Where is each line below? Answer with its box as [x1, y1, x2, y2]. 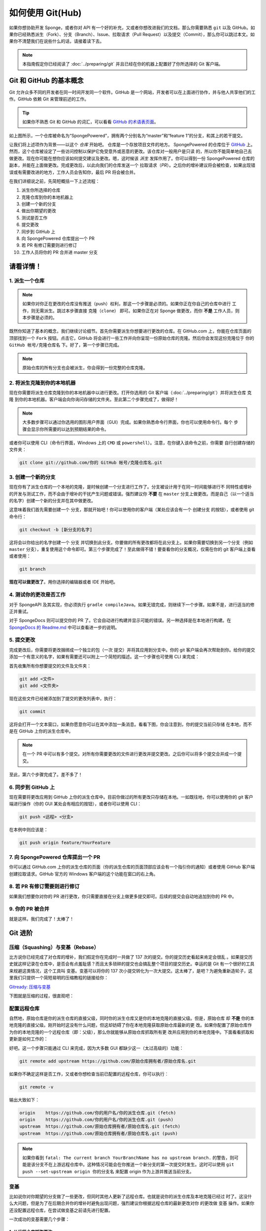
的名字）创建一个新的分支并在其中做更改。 [9, 497, 96, 503]
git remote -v [19, 1084, 54, 1090]
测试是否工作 [21, 215, 48, 221]
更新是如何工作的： [9, 1036, 48, 1042]
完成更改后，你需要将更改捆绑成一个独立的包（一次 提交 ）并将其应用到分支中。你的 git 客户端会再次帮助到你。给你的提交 [9, 647, 256, 652]
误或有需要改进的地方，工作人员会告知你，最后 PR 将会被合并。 [9, 169, 138, 175]
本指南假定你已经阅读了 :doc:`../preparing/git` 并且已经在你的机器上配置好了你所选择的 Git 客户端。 [22, 61, 223, 67]
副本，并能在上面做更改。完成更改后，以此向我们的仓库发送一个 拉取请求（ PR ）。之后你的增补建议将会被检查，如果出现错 [9, 162, 256, 168]
